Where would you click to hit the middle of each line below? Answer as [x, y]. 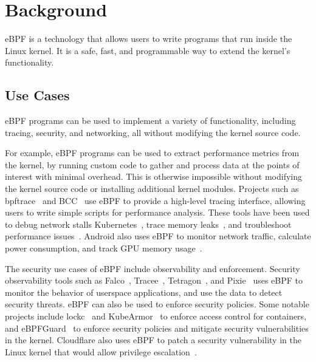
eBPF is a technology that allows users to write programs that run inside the [149, 39]
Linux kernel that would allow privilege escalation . [101, 351]
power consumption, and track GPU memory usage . [104, 248]
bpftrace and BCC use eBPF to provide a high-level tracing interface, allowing [155, 200]
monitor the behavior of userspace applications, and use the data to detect [144, 292]
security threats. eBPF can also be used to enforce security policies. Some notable [157, 304]
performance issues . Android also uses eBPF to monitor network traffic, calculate [158, 236]
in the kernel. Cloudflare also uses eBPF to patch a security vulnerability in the [153, 340]
